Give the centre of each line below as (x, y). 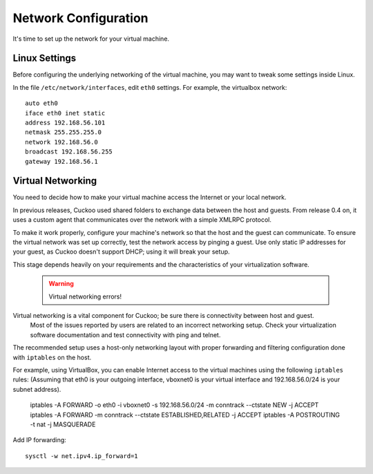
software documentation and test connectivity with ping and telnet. (125, 334)
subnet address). (37, 389)
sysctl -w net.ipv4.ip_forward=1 (82, 456)
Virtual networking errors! (85, 296)
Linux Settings (45, 58)
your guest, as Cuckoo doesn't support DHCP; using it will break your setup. (121, 252)
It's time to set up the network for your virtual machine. (91, 39)
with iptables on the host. (52, 357)
